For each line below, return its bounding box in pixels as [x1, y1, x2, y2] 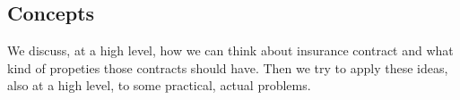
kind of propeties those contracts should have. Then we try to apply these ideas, [7, 58, 448, 77]
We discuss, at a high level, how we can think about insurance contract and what [7, 41, 454, 60]
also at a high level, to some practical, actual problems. [7, 76, 311, 95]
